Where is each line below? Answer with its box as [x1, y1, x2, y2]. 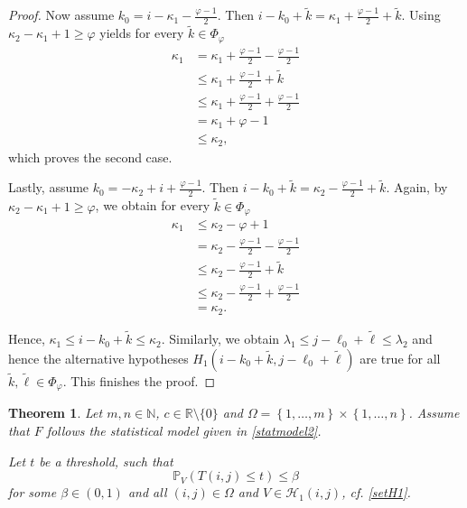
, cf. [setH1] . [341, 483, 411, 502]
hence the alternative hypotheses [8, 348, 189, 367]
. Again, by [386, 178, 448, 197]
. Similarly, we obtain [161, 329, 280, 348]
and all [127, 483, 167, 502]
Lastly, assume [8, 178, 89, 197]
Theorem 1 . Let [8, 403, 103, 422]
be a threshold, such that [39, 451, 173, 470]
